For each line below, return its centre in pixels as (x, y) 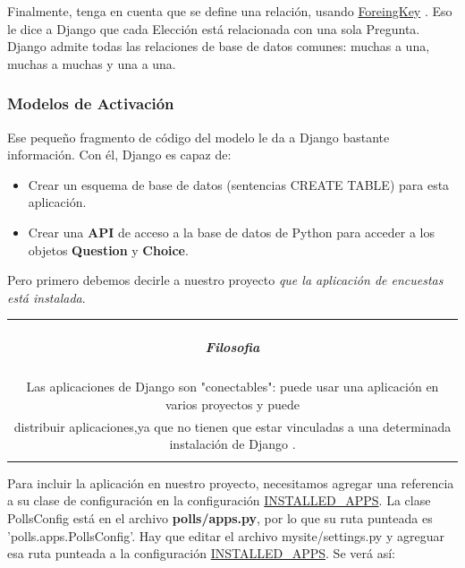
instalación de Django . (232, 444)
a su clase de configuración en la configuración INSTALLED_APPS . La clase (219, 500)
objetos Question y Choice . (108, 250)
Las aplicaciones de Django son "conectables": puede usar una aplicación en (232, 387)
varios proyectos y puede (232, 404)
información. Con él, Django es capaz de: (119, 155)
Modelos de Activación (91, 103)
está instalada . (46, 297)
